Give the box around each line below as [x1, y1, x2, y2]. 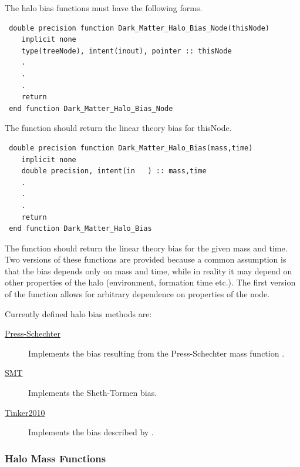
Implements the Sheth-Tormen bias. [28, 387, 157, 399]
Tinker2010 [5, 406, 45, 418]
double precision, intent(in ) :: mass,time [21, 167, 207, 176]
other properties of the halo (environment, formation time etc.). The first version [5, 276, 296, 288]
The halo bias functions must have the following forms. [5, 2, 203, 14]
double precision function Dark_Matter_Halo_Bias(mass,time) [9, 143, 253, 152]
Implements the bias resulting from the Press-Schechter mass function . [28, 347, 285, 359]
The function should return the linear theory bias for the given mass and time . [5, 241, 288, 254]
